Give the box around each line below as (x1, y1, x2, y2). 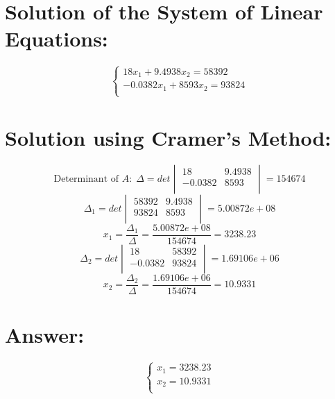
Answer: (5, 321, 85, 349)
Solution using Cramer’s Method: (5, 124, 332, 151)
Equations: (5, 24, 108, 53)
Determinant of (53, 173, 119, 184)
